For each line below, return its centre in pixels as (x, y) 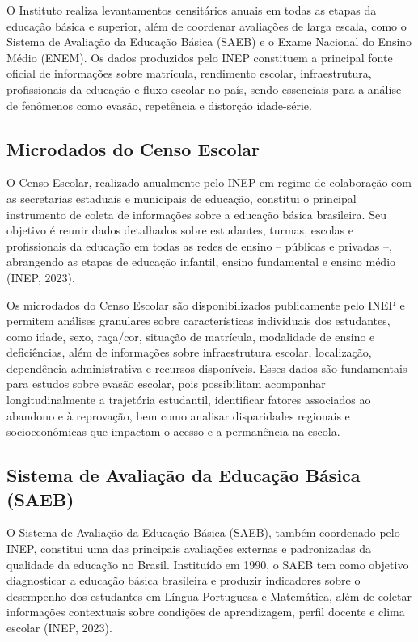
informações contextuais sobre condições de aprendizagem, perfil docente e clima (206, 612)
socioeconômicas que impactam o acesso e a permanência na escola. (173, 431)
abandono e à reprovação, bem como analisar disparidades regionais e (178, 415)
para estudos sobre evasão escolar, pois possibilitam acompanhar (166, 384)
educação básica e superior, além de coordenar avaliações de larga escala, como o (207, 25)
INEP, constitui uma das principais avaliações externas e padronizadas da (189, 549)
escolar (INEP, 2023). (59, 628)
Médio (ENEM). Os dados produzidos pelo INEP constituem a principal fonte (200, 57)
